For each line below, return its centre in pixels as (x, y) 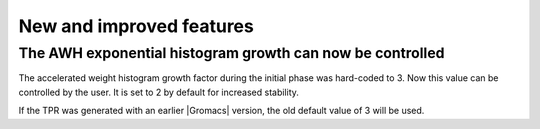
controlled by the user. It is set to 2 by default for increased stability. (159, 92)
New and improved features (136, 26)
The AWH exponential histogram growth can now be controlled (231, 53)
